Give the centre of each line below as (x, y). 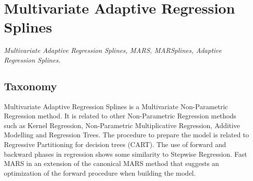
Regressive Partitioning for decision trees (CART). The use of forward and (115, 144)
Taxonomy (31, 86)
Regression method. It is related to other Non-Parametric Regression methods (120, 116)
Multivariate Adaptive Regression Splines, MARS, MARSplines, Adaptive (113, 50)
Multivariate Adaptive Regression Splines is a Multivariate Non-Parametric (116, 106)
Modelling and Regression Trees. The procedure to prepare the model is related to (126, 135)
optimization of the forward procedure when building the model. (100, 173)
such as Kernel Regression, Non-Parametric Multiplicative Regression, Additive (122, 125)
